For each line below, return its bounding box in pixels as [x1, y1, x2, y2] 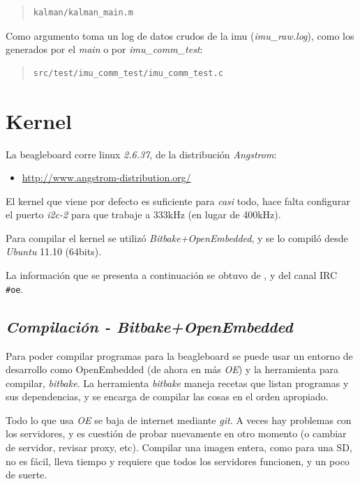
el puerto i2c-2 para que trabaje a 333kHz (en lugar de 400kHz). [6, 207, 281, 222]
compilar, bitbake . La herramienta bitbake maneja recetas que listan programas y [6, 375, 349, 390]
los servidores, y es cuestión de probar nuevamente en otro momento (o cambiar [6, 426, 347, 441]
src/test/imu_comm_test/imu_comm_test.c [33, 68, 223, 78]
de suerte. [6, 467, 47, 482]
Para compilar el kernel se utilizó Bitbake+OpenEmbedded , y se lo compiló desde [6, 230, 348, 245]
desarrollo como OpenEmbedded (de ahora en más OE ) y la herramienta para [6, 362, 338, 377]
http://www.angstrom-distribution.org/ [22, 170, 191, 185]
